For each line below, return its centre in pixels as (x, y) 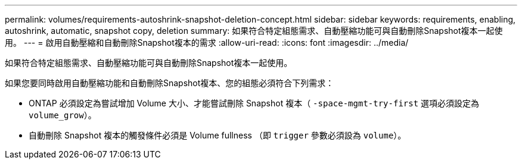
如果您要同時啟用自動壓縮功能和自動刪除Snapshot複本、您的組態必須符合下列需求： (170, 83)
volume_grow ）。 (63, 115)
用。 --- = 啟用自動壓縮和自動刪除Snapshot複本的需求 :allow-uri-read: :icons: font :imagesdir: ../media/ (207, 42)
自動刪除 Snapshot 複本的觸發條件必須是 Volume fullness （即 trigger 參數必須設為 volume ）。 (218, 135)
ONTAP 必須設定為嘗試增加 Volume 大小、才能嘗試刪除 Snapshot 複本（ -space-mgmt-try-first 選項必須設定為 (254, 103)
